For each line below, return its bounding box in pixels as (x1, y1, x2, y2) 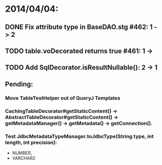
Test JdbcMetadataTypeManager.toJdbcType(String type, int (5, 133, 154, 140)
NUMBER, (12, 150, 33, 156)
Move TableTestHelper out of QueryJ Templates (5, 94, 121, 101)
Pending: (5, 80, 33, 88)
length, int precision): (5, 139, 58, 146)
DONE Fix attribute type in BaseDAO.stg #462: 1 (5, 23, 153, 31)
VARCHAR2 (12, 155, 36, 161)
